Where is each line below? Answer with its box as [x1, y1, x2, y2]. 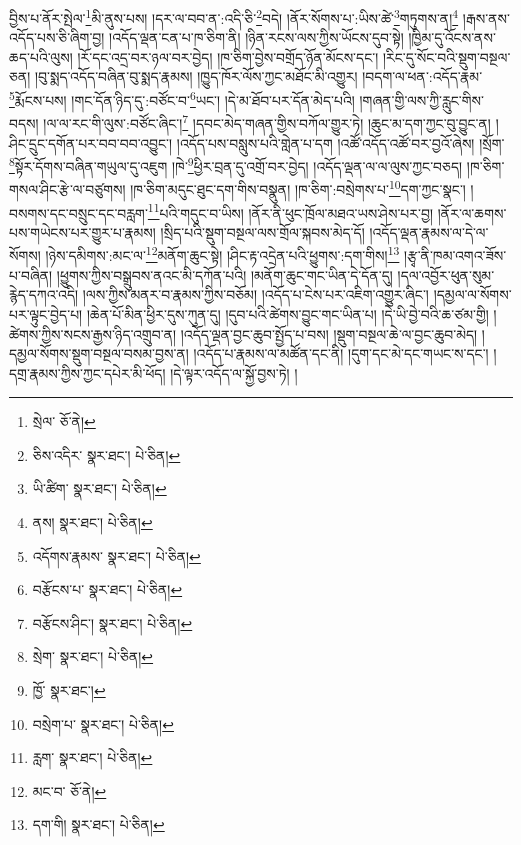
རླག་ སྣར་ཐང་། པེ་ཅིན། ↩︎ [32, 747, 153, 768]
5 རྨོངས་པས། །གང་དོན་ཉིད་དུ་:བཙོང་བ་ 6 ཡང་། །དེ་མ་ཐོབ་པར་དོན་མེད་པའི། [9, 87, 355, 110]
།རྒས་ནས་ [462, 7, 510, 28]
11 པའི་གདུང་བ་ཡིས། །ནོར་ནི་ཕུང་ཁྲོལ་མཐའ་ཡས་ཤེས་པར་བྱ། [147, 199, 434, 223]
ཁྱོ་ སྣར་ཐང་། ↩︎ [32, 680, 106, 701]
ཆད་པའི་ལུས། [9, 46, 73, 67]
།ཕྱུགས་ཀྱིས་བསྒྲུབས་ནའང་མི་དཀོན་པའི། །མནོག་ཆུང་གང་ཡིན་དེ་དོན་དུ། [56, 264, 393, 285]
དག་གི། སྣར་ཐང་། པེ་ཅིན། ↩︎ [32, 814, 165, 835]
